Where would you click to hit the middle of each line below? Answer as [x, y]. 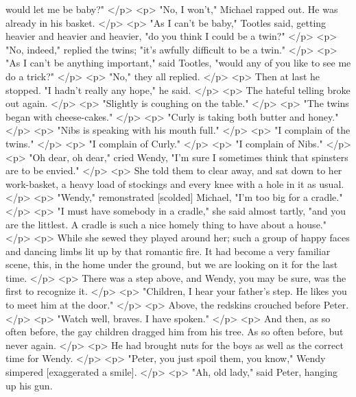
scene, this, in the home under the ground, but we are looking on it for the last [172, 264]
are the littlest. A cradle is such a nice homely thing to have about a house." [166, 224]
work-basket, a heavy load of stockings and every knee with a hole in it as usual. [175, 183]
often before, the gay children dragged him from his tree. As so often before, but [175, 332]
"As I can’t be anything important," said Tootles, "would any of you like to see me [178, 63]
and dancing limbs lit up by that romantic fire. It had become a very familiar [168, 251]
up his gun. [29, 385]
